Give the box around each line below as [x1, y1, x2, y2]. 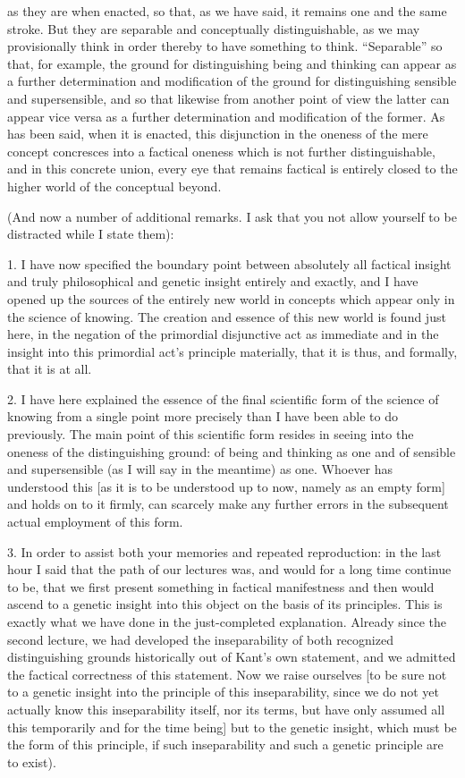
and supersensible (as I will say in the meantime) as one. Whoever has [7, 460, 393, 478]
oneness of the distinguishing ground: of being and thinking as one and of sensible [7, 442, 456, 461]
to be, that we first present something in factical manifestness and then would [7, 577, 435, 596]
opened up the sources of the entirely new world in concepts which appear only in [7, 289, 455, 308]
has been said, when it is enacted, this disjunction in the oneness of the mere [7, 124, 428, 143]
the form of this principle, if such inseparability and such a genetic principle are [7, 735, 444, 754]
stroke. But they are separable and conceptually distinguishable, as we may [7, 19, 420, 38]
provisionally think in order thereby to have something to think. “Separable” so [7, 37, 443, 55]
